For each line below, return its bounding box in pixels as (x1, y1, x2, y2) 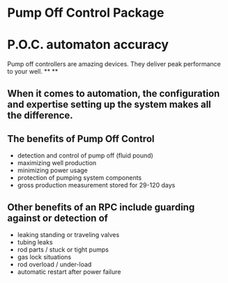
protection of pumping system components (17, 174, 142, 182)
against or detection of (7, 212, 108, 224)
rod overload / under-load (17, 260, 92, 269)
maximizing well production (17, 159, 97, 167)
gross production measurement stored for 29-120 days (17, 181, 176, 190)
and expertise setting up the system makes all (7, 98, 211, 110)
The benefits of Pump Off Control (7, 132, 155, 144)
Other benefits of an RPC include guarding (7, 201, 195, 213)
